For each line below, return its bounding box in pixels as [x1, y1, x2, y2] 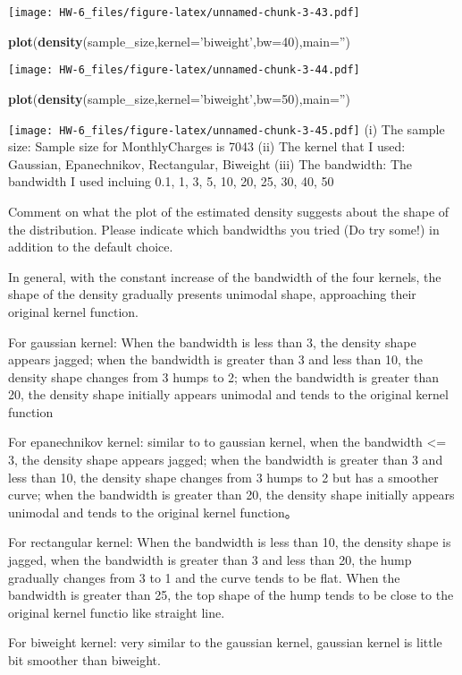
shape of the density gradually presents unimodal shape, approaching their [8, 285, 416, 303]
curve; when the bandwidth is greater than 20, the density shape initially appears [8, 485, 455, 504]
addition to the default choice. [8, 237, 173, 256]
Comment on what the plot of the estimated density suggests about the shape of [8, 201, 449, 220]
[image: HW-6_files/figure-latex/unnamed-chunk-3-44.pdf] [8, 64, 360, 77]
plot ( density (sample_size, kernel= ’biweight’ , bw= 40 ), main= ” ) [8, 31, 350, 50]
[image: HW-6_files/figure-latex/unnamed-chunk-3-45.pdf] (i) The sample [8, 119, 445, 138]
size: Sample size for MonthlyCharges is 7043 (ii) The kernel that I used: [8, 137, 406, 156]
